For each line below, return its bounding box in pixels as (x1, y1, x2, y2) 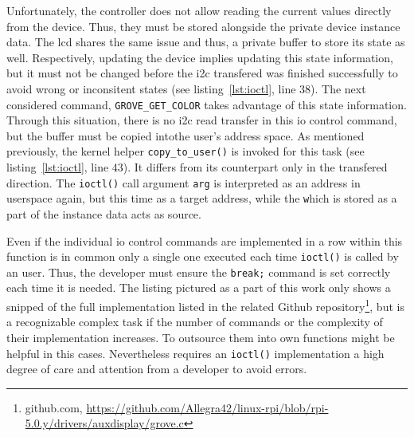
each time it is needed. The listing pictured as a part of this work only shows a (6, 279, 391, 296)
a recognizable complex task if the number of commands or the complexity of (6, 313, 383, 330)
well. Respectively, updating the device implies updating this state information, (6, 49, 393, 65)
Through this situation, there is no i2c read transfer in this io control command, (6, 112, 397, 128)
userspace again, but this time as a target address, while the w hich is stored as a (6, 190, 397, 207)
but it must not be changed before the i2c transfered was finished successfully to (6, 65, 398, 81)
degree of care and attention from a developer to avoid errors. (6, 360, 307, 377)
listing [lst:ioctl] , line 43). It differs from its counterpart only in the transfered (6, 159, 388, 175)
